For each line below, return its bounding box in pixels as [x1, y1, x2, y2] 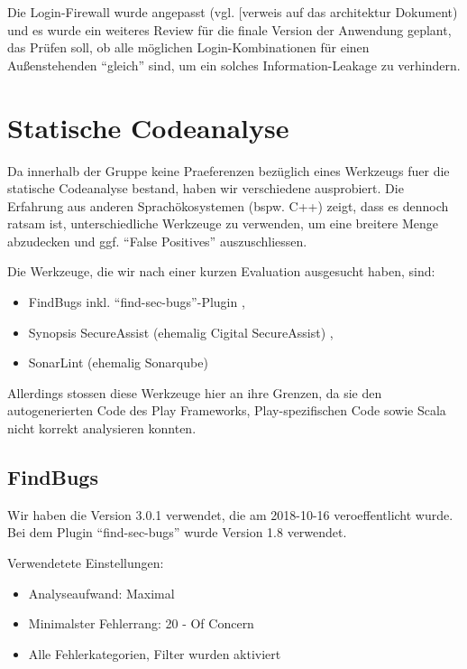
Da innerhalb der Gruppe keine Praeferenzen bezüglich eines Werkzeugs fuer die [7, 161, 450, 180]
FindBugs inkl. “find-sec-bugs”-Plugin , [28, 293, 245, 311]
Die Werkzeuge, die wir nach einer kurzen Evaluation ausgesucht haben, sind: [7, 262, 435, 281]
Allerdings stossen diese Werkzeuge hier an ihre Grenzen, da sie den [7, 383, 382, 402]
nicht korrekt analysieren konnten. [7, 419, 197, 438]
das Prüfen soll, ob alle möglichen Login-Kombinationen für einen [7, 38, 370, 57]
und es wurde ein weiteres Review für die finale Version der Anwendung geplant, [7, 20, 452, 39]
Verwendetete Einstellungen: [7, 553, 164, 572]
